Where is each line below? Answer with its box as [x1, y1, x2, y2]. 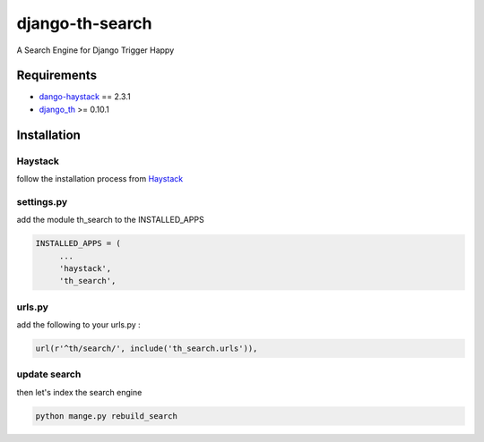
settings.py [16, 195, 68, 208]
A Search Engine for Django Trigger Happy [16, 45, 175, 55]
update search [16, 368, 82, 380]
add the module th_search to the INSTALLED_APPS [16, 215, 205, 225]
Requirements [16, 68, 98, 83]
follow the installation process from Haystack [16, 174, 184, 183]
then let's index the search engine [16, 387, 143, 397]
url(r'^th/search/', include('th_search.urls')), [35, 344, 258, 353]
